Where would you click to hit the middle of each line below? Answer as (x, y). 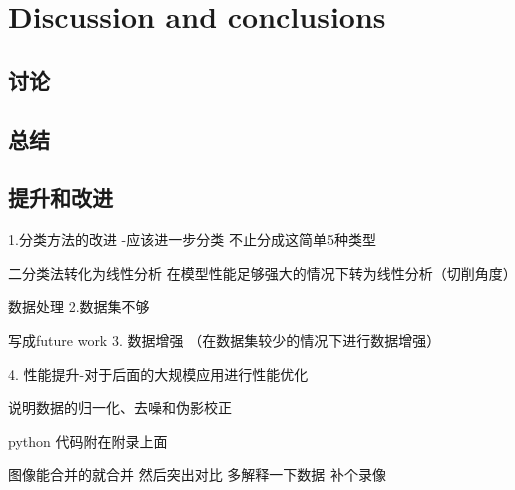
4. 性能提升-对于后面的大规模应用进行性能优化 (158, 373)
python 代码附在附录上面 (88, 440)
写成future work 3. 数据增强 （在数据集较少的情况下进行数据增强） (224, 339)
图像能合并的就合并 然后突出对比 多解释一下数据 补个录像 (197, 474)
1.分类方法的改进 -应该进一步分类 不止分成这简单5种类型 (192, 239)
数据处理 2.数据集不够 (79, 306)
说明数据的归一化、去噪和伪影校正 (120, 407)
